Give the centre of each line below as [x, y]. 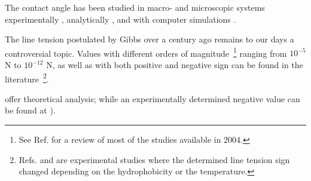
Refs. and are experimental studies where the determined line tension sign [154, 159]
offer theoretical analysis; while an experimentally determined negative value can [153, 98]
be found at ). [30, 110]
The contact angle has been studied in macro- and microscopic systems [135, 7]
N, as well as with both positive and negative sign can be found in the [175, 65]
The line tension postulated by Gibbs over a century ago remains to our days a [150, 39]
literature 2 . [27, 78]
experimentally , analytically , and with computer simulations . [121, 19]
